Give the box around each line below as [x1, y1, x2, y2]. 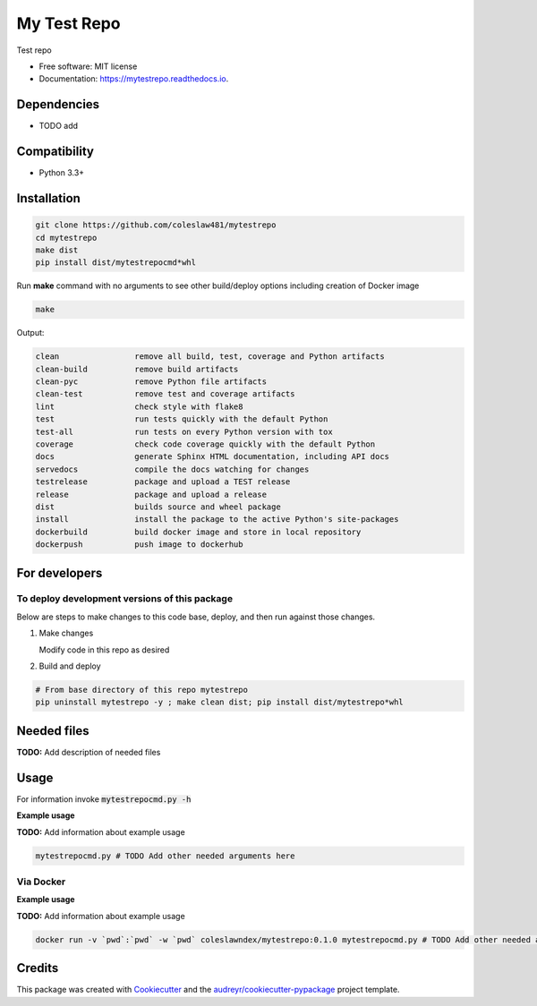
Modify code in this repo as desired [38, 644, 170, 655]
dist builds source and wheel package [35, 501, 281, 512]
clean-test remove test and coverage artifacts [35, 389, 295, 399]
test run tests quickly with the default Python [35, 414, 328, 424]
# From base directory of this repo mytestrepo [35, 685, 248, 695]
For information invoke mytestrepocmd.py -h [16, 793, 192, 805]
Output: [16, 328, 45, 338]
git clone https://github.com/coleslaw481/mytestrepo [35, 220, 277, 230]
